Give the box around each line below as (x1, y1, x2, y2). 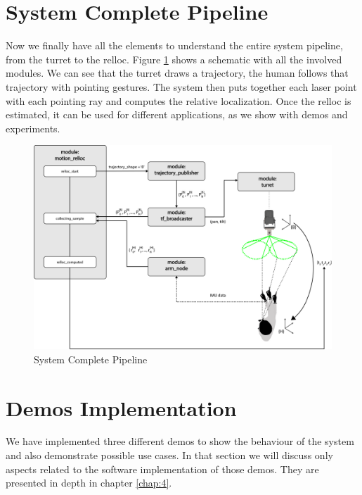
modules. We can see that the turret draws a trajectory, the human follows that (6, 65, 349, 80)
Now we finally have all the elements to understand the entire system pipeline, (6, 38, 343, 53)
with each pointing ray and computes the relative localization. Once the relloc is (6, 93, 351, 108)
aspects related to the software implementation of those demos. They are (6, 461, 319, 476)
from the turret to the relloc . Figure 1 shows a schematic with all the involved (6, 51, 342, 66)
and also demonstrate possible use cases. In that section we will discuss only (6, 448, 333, 463)
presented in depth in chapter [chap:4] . (6, 475, 172, 490)
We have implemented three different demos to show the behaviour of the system (6, 434, 354, 449)
